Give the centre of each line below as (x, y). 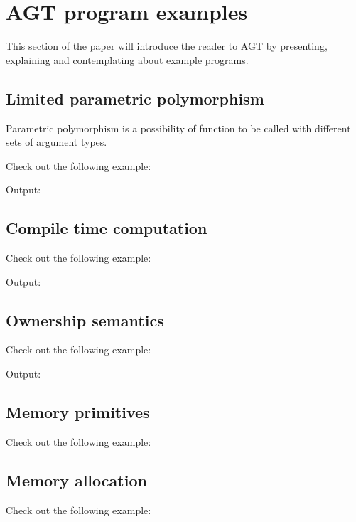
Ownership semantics (85, 320)
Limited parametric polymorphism (135, 98)
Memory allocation (76, 480)
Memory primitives (78, 412)
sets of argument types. (56, 142)
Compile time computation (107, 228)
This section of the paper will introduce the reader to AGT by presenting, (167, 46)
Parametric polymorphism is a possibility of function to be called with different (178, 128)
